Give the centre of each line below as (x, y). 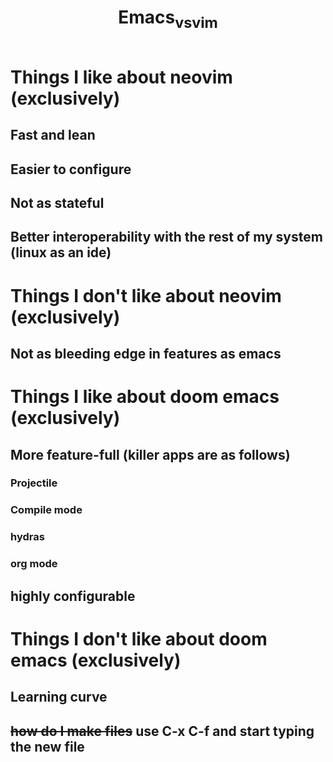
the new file (47, 746)
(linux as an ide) (61, 252)
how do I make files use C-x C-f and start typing (162, 731)
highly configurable (73, 596)
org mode (34, 564)
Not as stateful (57, 202)
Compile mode (46, 510)
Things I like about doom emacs (145, 397)
